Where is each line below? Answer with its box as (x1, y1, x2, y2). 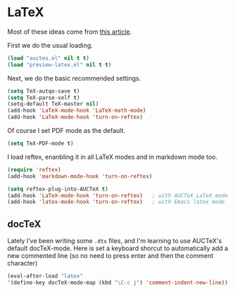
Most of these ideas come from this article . (7, 27, 132, 36)
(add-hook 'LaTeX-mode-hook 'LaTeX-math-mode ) (7, 107, 146, 115)
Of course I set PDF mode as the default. (7, 126, 125, 135)
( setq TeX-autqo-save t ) (7, 87, 80, 95)
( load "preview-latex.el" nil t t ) (7, 61, 112, 68)
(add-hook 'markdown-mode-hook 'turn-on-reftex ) (7, 173, 153, 180)
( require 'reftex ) (7, 166, 61, 173)
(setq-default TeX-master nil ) (7, 100, 99, 108)
